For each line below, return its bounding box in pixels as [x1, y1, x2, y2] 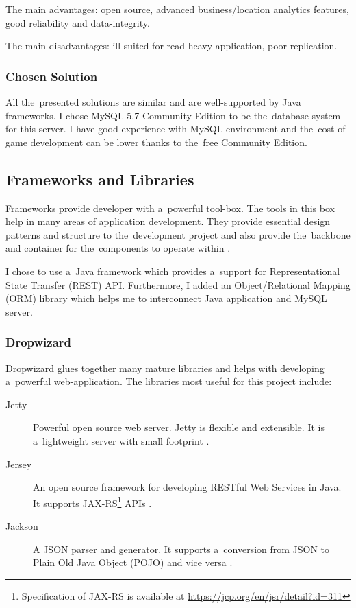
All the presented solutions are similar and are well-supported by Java [5, 95, 301, 108]
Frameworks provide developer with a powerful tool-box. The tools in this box [5, 200, 335, 215]
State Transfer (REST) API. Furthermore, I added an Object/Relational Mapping [5, 277, 351, 292]
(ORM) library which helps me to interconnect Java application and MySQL [5, 291, 327, 305]
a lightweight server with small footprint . [33, 433, 209, 447]
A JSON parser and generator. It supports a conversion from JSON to [33, 541, 330, 556]
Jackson [5, 518, 38, 533]
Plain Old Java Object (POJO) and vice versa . [33, 555, 233, 570]
